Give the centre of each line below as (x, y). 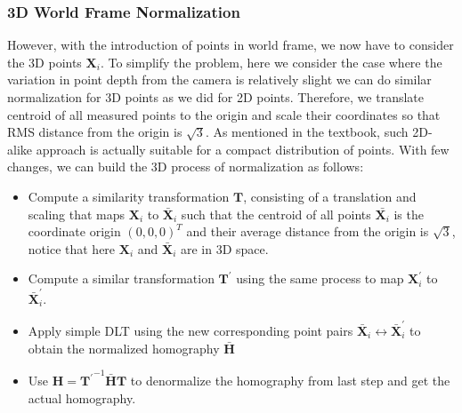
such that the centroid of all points (276, 214)
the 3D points (45, 62)
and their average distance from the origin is (308, 231)
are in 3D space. (224, 248)
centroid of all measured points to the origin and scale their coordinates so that (224, 114)
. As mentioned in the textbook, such (307, 132)
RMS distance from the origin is (95, 132)
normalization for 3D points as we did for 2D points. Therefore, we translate (215, 97)
